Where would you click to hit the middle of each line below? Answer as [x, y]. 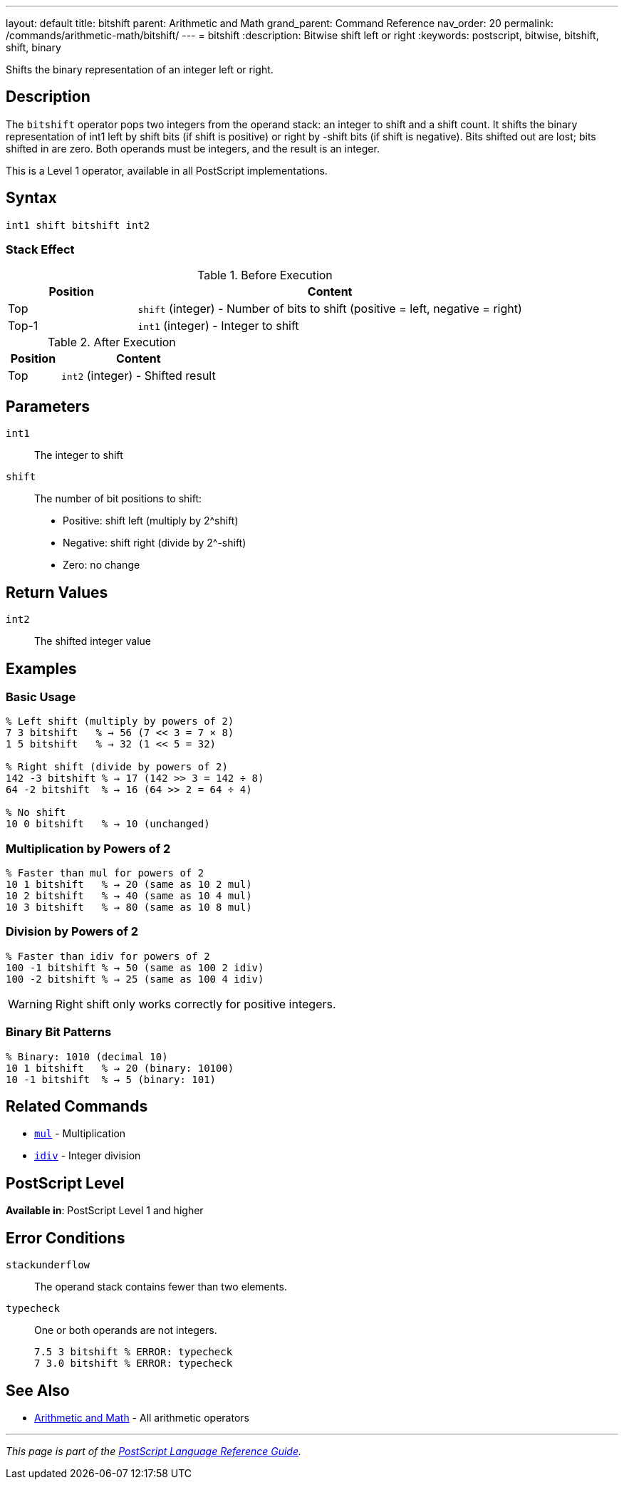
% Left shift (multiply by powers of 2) [120, 721]
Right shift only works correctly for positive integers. [196, 1004]
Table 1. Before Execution [265, 275]
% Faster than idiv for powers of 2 [108, 956]
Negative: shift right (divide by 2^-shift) [155, 543]
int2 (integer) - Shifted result [138, 376]
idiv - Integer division [88, 1156]
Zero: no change [102, 565]
